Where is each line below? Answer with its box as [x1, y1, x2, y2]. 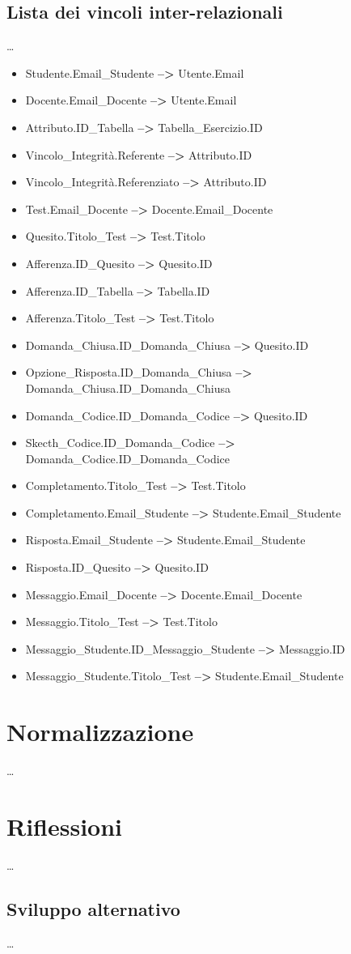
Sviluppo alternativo [6, 896, 180, 921]
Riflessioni [6, 809, 123, 842]
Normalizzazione [6, 715, 194, 748]
